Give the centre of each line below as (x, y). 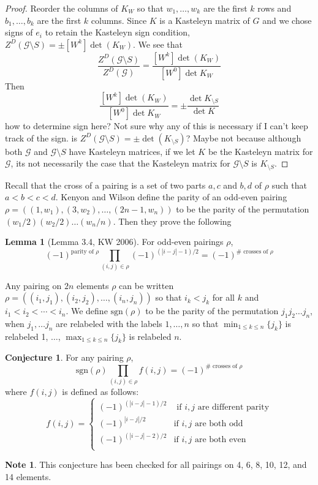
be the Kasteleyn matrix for (260, 151)
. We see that (158, 44)
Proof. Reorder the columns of (62, 8)
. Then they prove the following (172, 221)
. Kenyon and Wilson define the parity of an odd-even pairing (171, 197)
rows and (274, 8)
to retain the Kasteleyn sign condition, (117, 32)
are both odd (219, 423)
